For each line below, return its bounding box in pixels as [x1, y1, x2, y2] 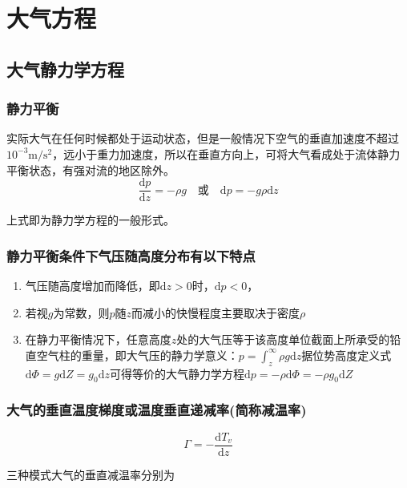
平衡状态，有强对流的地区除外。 [6, 161, 175, 178]
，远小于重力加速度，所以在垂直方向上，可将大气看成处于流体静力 [52, 145, 401, 162]
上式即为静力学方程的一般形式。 [6, 212, 175, 228]
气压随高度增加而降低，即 [25, 277, 160, 294]
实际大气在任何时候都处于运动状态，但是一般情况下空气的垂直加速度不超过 [6, 130, 399, 147]
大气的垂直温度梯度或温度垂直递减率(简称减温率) [6, 400, 307, 420]
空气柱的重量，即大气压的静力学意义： [36, 346, 239, 363]
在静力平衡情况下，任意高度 [25, 331, 171, 348]
